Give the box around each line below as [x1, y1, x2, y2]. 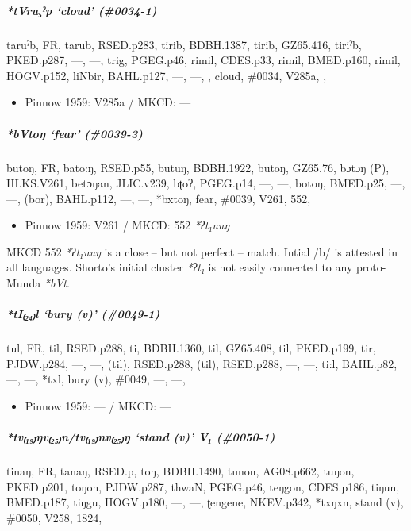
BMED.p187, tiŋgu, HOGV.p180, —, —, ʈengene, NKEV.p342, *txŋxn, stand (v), [6, 494, 404, 510]
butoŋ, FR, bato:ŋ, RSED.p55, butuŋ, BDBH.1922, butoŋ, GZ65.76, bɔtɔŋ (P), [6, 159, 390, 175]
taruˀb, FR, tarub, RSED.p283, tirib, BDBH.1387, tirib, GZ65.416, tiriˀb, [6, 36, 362, 52]
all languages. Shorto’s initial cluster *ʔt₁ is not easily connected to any [6, 259, 353, 275]
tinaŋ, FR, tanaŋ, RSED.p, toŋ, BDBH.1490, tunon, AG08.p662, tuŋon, [6, 463, 355, 479]
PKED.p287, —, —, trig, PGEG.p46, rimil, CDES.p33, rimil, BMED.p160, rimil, [6, 52, 401, 68]
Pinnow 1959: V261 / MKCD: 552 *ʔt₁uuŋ [25, 217, 230, 233]
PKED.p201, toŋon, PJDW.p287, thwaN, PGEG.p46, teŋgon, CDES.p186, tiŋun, [6, 478, 400, 494]
